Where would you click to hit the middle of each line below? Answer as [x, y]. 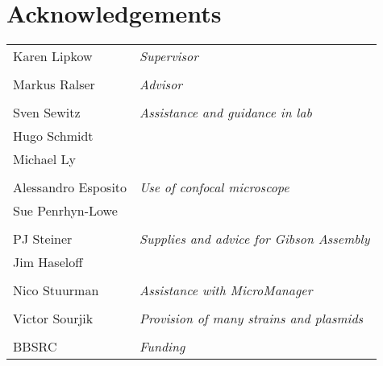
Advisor [161, 84]
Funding [162, 347]
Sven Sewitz [47, 113]
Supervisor [169, 56]
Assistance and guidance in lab [226, 113]
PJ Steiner [43, 239]
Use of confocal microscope [214, 187]
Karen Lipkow [53, 56]
